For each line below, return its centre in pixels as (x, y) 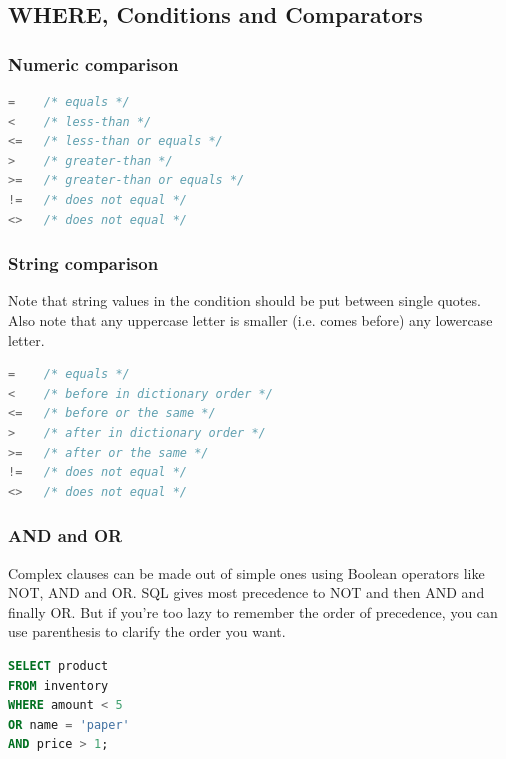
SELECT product (58, 665)
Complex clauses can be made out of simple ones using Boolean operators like (246, 572)
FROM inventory (58, 685)
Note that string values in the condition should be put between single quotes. (244, 300)
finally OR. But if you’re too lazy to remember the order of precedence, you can (253, 611)
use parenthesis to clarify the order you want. (147, 631)
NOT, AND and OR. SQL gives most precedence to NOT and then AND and (246, 592)
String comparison (83, 263)
